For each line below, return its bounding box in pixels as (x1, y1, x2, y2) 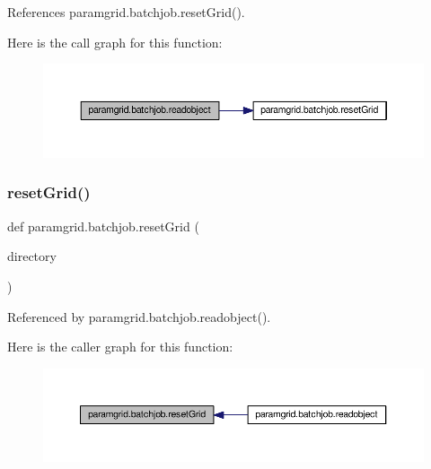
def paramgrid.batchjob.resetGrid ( (7, 216, 199, 235)
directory (7, 247, 57, 265)
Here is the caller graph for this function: (7, 337, 233, 356)
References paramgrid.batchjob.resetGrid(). (7, 3, 245, 21)
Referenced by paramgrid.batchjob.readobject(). (7, 307, 271, 326)
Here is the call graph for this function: (7, 32, 223, 51)
